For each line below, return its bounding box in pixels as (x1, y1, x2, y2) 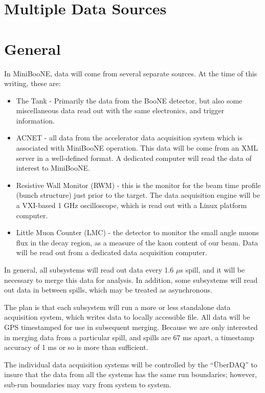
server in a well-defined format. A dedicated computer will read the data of (16, 152, 252, 163)
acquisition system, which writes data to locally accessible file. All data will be (4, 312, 250, 322)
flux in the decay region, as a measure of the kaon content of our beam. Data (16, 237, 258, 247)
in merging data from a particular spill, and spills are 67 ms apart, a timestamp (4, 332, 254, 342)
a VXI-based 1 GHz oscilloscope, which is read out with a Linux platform (16, 200, 247, 211)
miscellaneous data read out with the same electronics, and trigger (16, 105, 225, 116)
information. (16, 115, 55, 126)
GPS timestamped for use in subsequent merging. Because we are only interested (4, 321, 258, 332)
